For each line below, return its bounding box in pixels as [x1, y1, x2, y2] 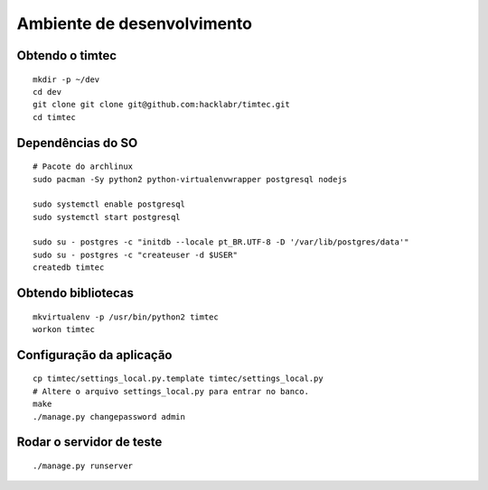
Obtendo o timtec [16, 48, 117, 63]
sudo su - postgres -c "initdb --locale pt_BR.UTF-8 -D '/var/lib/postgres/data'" [33, 237, 409, 247]
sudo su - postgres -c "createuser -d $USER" [33, 249, 239, 260]
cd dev [33, 87, 62, 97]
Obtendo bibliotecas [16, 285, 135, 301]
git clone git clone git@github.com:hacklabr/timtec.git [33, 99, 291, 110]
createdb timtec [33, 263, 105, 273]
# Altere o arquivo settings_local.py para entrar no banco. [33, 386, 309, 396]
